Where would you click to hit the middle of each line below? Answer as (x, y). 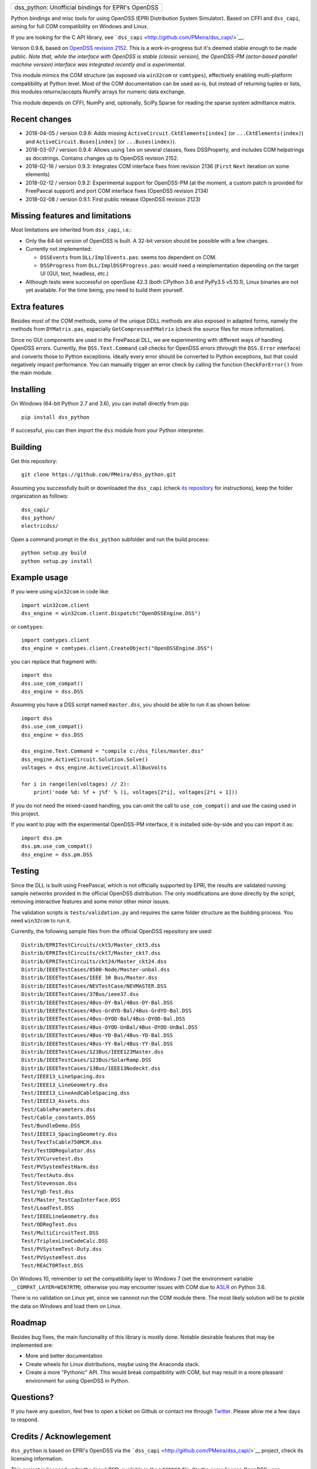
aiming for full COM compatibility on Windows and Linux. (80, 26)
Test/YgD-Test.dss (48, 1192)
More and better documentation (64, 1356)
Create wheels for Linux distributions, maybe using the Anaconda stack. (112, 1364)
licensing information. (37, 1459)
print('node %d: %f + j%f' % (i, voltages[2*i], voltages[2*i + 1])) (136, 792)
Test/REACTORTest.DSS (52, 1266)
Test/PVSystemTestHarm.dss (60, 1167)
